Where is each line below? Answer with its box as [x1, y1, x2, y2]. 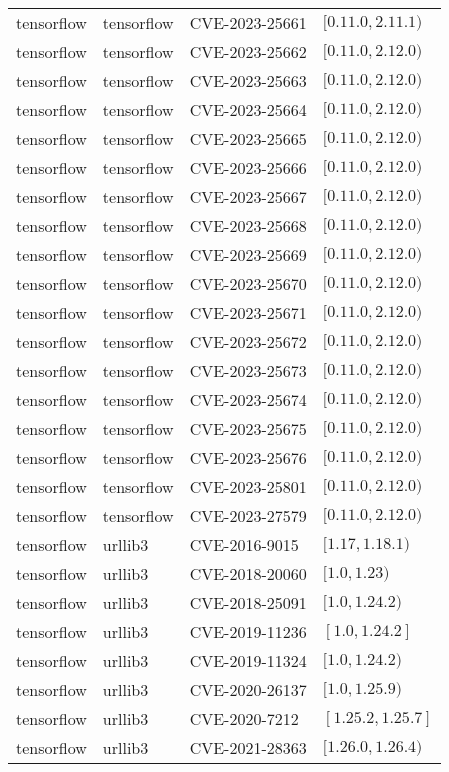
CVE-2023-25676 [189, 446, 307, 469]
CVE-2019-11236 [189, 620, 307, 643]
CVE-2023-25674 [189, 388, 307, 411]
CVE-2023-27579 [189, 504, 307, 527]
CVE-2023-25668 [189, 214, 307, 237]
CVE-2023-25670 [189, 272, 307, 295]
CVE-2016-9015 [189, 533, 299, 556]
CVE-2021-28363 [189, 736, 307, 759]
